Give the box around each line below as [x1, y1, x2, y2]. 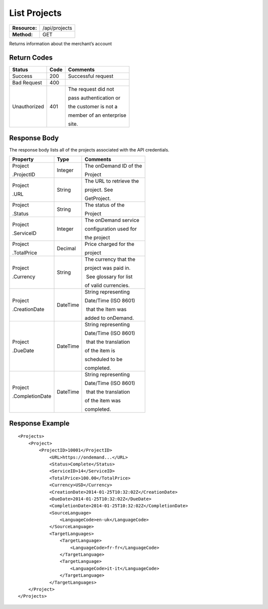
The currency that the [84, 256, 135, 263]
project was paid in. [84, 265, 131, 272]
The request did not [67, 86, 114, 93]
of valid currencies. [84, 282, 130, 289]
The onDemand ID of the [84, 162, 142, 169]
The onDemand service [84, 217, 139, 224]
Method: [12, 31, 33, 38]
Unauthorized [12, 103, 44, 110]
